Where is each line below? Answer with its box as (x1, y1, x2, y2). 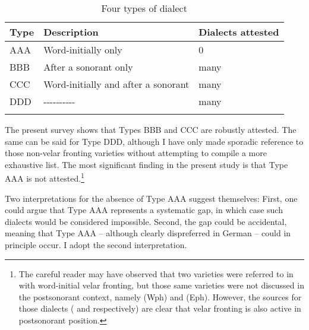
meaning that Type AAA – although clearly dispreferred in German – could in (5, 227, 291, 239)
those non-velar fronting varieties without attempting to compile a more (5, 147, 267, 159)
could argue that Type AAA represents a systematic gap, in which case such (5, 204, 283, 216)
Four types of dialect (101, 1, 187, 15)
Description (43, 25, 99, 39)
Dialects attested (198, 25, 279, 39)
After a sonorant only (43, 60, 133, 74)
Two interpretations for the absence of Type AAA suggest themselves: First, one (5, 192, 298, 204)
